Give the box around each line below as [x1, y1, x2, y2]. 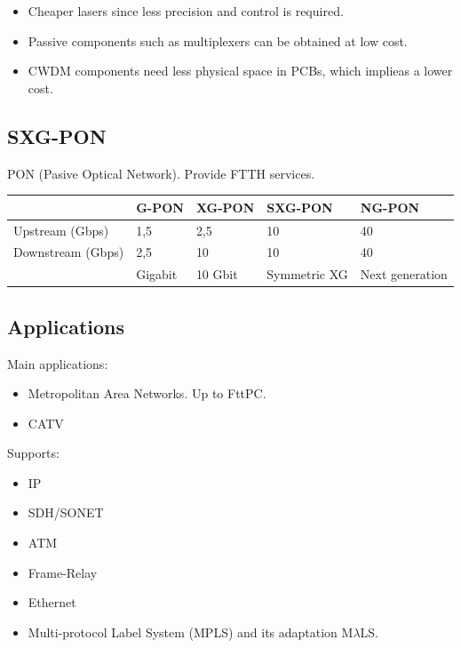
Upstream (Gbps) [13, 220, 109, 239]
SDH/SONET [28, 503, 104, 522]
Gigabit [136, 265, 178, 284]
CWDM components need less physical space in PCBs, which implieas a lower [28, 61, 453, 80]
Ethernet [28, 593, 76, 612]
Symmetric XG [266, 265, 348, 284]
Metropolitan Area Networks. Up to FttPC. [28, 384, 266, 403]
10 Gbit [195, 265, 238, 284]
